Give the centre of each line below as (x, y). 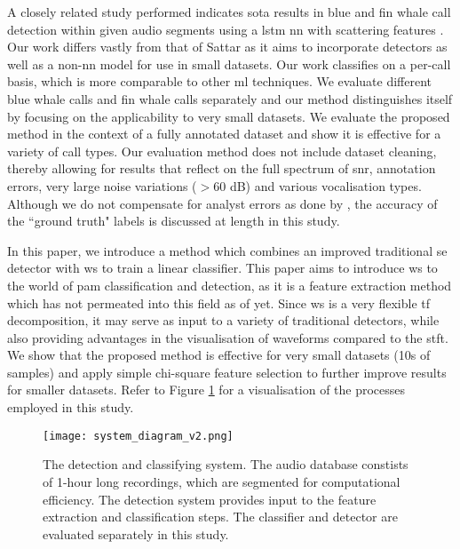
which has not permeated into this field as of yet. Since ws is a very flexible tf (219, 302)
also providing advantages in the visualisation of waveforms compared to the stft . (228, 337)
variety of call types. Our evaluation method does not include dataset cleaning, (222, 151)
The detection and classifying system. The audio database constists (226, 464)
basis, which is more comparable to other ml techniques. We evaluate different (219, 81)
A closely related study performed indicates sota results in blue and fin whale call (229, 12)
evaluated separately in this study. (136, 533)
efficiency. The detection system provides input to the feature (210, 499)
